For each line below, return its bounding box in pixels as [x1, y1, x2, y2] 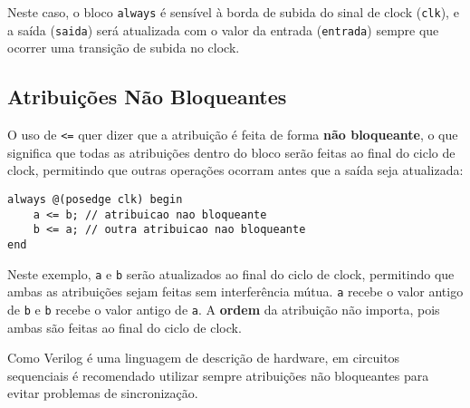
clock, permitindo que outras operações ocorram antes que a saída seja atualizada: [7, 160, 464, 180]
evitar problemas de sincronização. [7, 384, 198, 403]
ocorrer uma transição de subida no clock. [7, 38, 240, 57]
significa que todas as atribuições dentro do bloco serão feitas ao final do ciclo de [7, 142, 456, 161]
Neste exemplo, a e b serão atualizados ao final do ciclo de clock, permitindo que [7, 264, 455, 283]
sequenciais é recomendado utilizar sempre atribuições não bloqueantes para [7, 365, 429, 384]
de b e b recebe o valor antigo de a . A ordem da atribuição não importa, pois [7, 299, 440, 318]
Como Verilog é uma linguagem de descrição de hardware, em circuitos [7, 348, 400, 367]
